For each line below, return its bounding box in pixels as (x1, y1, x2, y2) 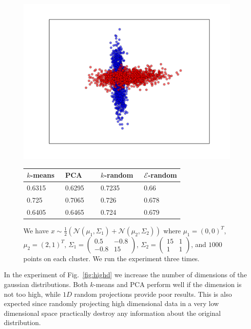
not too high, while (4, 288, 61, 299)
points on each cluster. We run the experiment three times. (23, 253, 200, 263)
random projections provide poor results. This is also (74, 288, 232, 299)
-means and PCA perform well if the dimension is (94, 279, 242, 289)
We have (23, 225, 49, 235)
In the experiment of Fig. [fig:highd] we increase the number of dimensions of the (4, 269, 247, 280)
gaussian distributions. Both (4, 279, 88, 289)
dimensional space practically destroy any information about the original (4, 308, 221, 318)
